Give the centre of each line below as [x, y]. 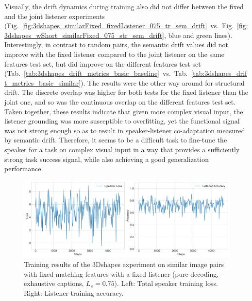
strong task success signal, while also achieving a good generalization [107, 159]
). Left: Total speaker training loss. [166, 283]
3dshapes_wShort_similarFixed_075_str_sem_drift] [84, 35]
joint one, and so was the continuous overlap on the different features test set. [120, 101]
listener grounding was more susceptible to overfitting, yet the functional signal [122, 121]
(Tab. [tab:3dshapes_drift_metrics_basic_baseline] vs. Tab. [96, 73]
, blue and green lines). [198, 35]
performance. [24, 168]
